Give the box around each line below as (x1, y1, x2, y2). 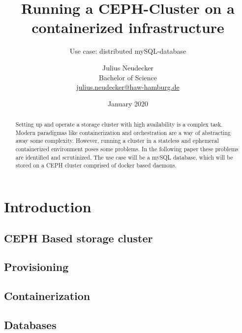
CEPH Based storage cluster (4, 230, 153, 245)
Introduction (4, 197, 91, 217)
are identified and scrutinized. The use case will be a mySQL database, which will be (15, 153, 233, 161)
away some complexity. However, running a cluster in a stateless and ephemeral (15, 136, 219, 145)
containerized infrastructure (31, 17, 224, 37)
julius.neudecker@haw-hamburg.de (76, 82, 180, 92)
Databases (4, 317, 57, 332)
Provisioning (4, 259, 69, 274)
